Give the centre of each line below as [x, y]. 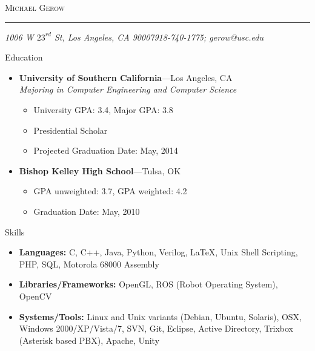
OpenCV [35, 296]
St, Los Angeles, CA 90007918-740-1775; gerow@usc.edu [159, 37]
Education [24, 57]
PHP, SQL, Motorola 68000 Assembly [89, 264]
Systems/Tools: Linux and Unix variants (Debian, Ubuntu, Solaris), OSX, [161, 316]
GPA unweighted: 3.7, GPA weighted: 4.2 [110, 191]
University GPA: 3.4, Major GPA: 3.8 [103, 109]
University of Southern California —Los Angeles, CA [126, 77]
